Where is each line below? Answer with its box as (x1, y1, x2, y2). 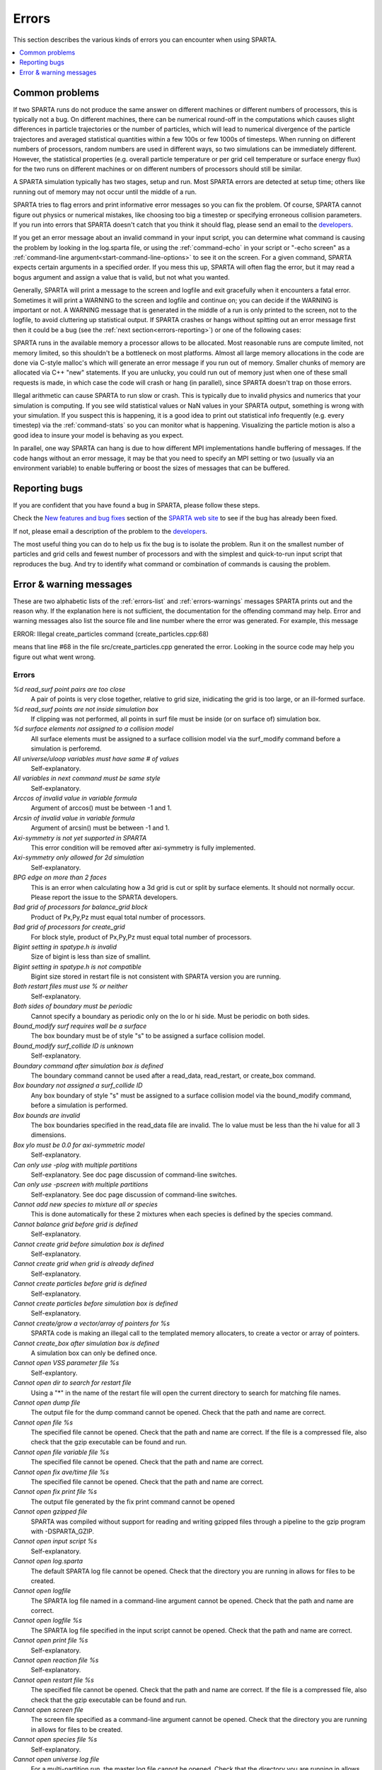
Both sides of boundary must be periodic (13, 1002, 133, 1010)
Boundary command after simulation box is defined (13, 1061, 164, 1070)
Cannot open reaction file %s (13, 1656, 99, 1665)
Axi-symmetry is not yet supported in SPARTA (13, 833, 147, 842)
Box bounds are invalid (13, 1111, 81, 1119)
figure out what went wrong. (13, 652, 95, 661)
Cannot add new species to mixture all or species (13, 1200, 158, 1209)
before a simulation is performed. (30, 1101, 128, 1109)
